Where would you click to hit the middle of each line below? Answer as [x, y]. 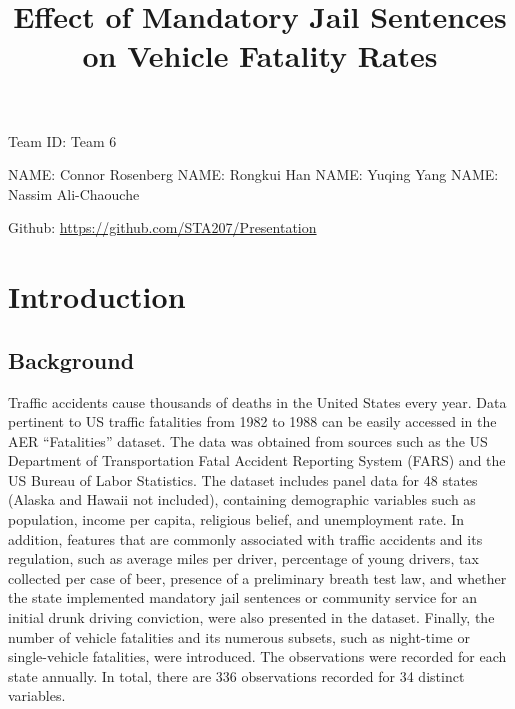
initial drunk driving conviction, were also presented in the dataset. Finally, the [251, 617]
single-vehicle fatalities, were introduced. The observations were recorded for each [257, 656]
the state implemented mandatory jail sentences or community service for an [243, 597]
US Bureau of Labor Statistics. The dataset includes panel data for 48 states [243, 479]
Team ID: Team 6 [62, 140]
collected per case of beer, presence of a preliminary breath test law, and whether [257, 577]
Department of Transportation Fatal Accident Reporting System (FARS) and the [257, 460]
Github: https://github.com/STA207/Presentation [162, 227]
